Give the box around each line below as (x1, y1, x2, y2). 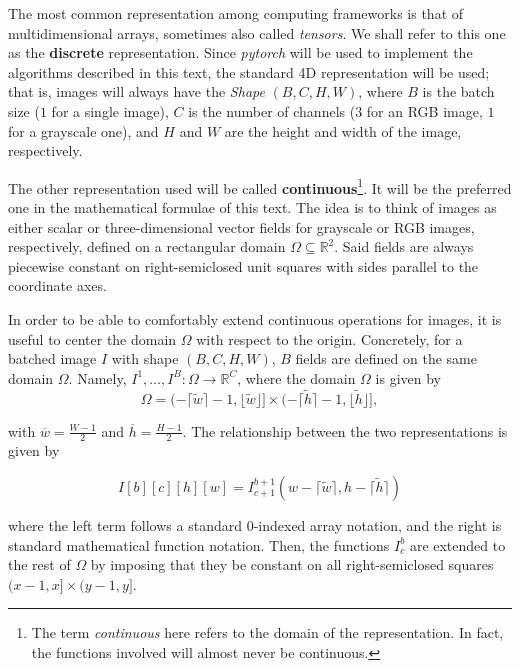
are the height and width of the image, (224, 120, 462, 141)
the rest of (8, 554, 71, 575)
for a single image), (51, 100, 169, 121)
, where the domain (237, 367, 356, 388)
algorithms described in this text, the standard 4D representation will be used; (8, 61, 490, 82)
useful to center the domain (8, 328, 177, 349)
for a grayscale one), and (8, 120, 159, 141)
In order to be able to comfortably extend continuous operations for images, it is (8, 308, 502, 329)
